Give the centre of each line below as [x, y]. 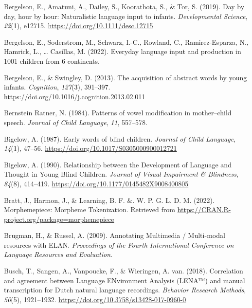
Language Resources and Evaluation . [58, 254]
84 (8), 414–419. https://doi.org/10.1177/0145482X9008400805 [96, 183]
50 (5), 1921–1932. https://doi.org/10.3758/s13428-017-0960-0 [95, 299]
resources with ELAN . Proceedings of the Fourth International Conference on [119, 245]
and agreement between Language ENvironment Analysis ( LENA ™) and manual [125, 280]
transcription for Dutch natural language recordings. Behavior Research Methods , [125, 290]
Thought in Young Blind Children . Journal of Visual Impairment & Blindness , [121, 174]
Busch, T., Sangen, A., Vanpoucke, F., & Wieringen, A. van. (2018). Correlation [124, 271]
